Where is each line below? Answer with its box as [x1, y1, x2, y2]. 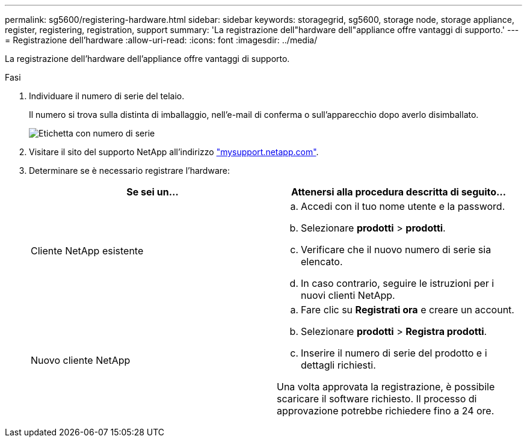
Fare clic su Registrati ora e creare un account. [301, 304, 514, 316]
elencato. [301, 256, 343, 268]
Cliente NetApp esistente [31, 245, 144, 257]
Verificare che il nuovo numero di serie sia [301, 244, 492, 256]
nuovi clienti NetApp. [301, 289, 395, 301]
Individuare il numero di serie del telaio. [29, 91, 185, 101]
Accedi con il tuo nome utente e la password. [301, 200, 505, 212]
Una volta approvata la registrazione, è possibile [277, 381, 495, 393]
